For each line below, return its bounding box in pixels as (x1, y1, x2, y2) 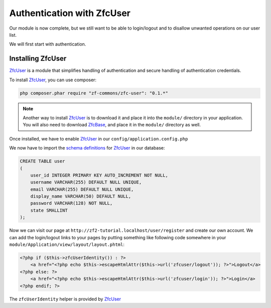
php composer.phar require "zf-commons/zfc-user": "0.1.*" (20, 90, 168, 96)
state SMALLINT (30, 207, 68, 213)
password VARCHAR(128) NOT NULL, (30, 201, 113, 206)
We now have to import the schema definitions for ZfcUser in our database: (9, 145, 165, 151)
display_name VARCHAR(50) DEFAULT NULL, (30, 194, 131, 199)
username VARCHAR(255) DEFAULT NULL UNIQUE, (30, 180, 142, 185)
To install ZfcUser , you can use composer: (9, 77, 97, 83)
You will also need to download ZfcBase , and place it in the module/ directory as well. (23, 122, 201, 128)
